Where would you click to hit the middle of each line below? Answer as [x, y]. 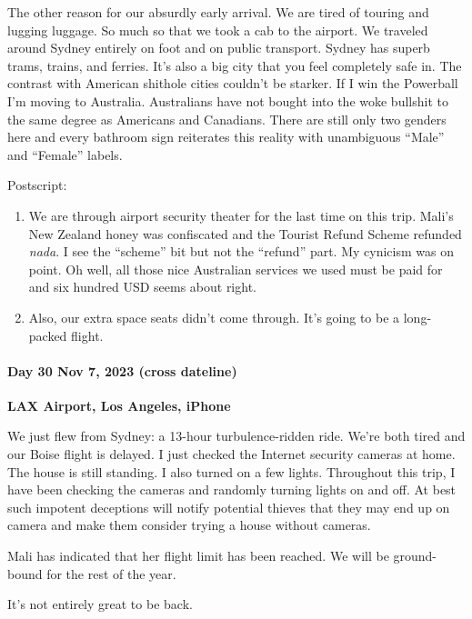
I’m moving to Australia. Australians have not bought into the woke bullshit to [228, 100]
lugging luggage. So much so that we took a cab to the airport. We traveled [218, 30]
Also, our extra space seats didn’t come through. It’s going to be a [214, 317]
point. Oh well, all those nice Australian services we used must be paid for [236, 269]
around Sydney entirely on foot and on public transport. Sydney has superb [219, 48]
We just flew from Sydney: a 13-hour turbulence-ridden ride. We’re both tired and [236, 436]
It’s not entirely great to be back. [100, 604]
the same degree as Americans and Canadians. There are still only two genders [227, 119]
